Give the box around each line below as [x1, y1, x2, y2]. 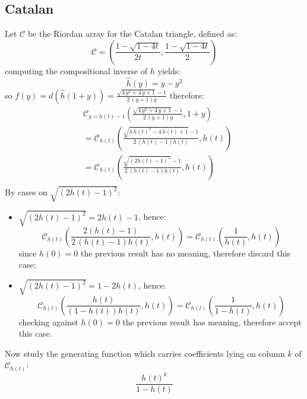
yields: [157, 64, 181, 77]
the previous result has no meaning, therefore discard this [80, 246, 290, 259]
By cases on [5, 186, 48, 198]
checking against [18, 315, 78, 328]
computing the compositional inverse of [5, 64, 148, 77]
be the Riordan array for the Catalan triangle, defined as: [27, 27, 237, 40]
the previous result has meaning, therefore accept [122, 315, 302, 328]
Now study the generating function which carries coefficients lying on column [5, 347, 285, 359]
